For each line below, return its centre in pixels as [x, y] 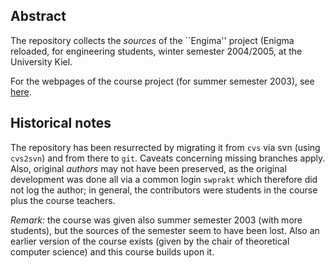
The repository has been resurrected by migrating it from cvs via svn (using [165, 147]
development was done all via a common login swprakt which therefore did [164, 179]
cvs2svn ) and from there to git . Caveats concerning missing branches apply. [168, 158]
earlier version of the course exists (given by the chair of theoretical [150, 241]
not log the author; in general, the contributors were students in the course [164, 190]
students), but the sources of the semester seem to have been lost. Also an [165, 230]
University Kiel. [41, 61]
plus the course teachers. [63, 200]
